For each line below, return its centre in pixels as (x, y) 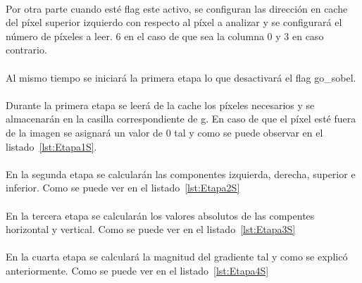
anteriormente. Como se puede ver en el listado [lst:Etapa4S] (137, 270)
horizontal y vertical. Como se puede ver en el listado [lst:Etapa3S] (151, 229)
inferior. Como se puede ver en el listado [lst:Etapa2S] (123, 188)
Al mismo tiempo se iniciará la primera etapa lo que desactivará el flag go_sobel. (181, 77)
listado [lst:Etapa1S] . (51, 146)
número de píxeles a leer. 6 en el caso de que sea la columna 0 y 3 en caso (165, 36)
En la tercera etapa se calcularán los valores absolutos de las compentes (160, 215)
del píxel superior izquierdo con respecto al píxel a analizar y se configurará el (174, 22)
